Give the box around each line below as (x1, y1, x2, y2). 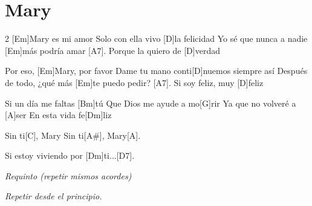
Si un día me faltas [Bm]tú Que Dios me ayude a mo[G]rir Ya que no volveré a (5, 96, 296, 109)
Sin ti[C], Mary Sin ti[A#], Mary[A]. (5, 128, 141, 141)
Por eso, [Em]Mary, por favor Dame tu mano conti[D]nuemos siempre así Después (5, 64, 308, 77)
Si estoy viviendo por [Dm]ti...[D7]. (5, 149, 135, 162)
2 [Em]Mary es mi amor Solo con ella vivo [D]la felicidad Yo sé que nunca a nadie (5, 32, 308, 45)
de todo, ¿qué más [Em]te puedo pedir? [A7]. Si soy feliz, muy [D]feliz (5, 76, 264, 88)
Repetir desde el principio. (5, 190, 102, 202)
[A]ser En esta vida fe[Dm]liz (5, 108, 112, 121)
